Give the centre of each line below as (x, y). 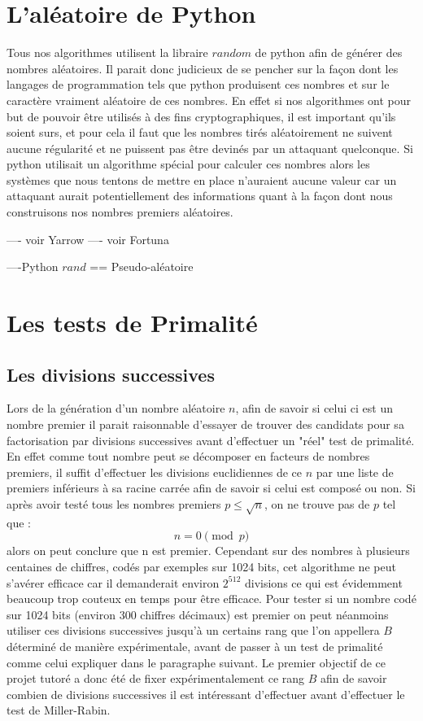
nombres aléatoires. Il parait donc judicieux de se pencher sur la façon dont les (203, 68)
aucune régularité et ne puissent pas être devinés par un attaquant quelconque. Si (210, 148)
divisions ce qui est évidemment (324, 582)
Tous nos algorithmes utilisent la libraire (107, 52)
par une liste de (355, 472)
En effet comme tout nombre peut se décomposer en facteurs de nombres (188, 456)
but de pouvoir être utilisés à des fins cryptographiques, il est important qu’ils (201, 116)
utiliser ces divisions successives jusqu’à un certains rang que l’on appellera (193, 630)
